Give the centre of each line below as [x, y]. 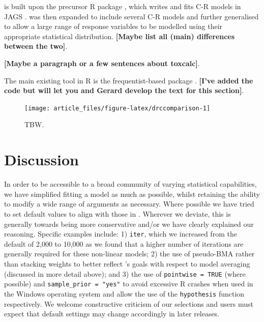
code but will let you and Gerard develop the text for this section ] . [124, 90]
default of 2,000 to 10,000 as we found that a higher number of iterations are [124, 243]
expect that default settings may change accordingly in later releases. [112, 314]
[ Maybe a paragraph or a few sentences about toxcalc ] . [102, 63]
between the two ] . [36, 46]
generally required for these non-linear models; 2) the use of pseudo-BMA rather [129, 254]
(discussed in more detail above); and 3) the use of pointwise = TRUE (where [125, 273]
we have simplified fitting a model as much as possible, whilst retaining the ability [132, 194]
